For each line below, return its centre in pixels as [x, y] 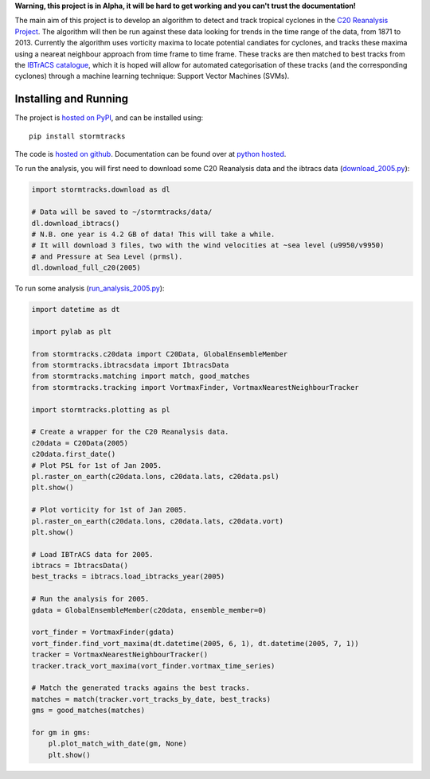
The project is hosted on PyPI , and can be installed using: [109, 118]
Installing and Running [72, 99]
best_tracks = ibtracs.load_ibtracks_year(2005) [128, 576]
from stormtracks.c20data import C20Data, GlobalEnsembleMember [160, 354]
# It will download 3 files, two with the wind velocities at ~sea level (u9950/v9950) [208, 245]
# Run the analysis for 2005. [90, 599]
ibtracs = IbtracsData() [80, 566]
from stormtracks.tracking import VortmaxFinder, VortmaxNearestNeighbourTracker [195, 387]
